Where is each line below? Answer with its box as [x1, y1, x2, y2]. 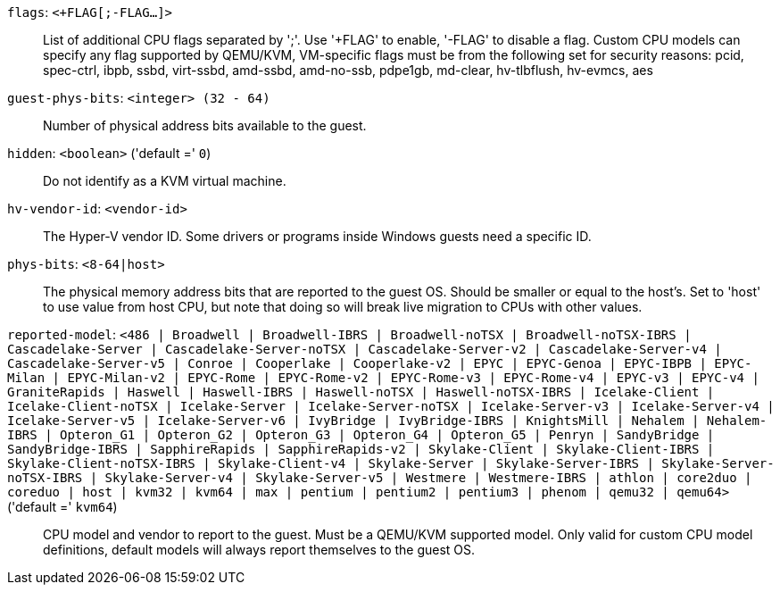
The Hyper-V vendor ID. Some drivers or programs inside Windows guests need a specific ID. [43, 229, 592, 244]
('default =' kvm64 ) [7, 499, 118, 514]
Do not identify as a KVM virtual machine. [43, 173, 286, 188]
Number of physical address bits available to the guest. [43, 118, 367, 133]
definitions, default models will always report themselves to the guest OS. [43, 542, 476, 557]
